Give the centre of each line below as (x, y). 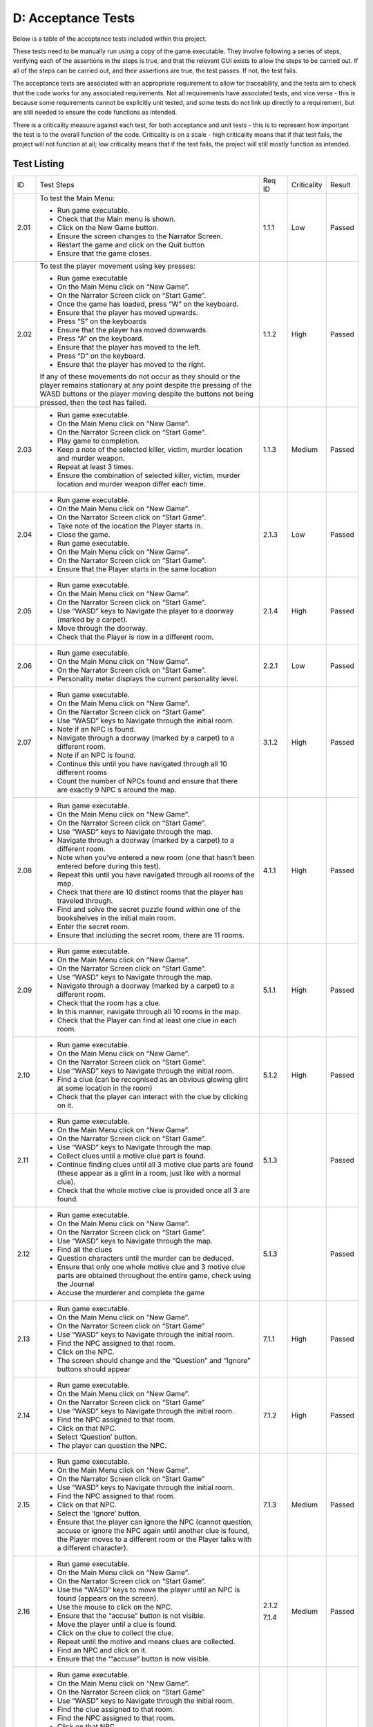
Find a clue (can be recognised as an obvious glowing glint (153, 1080)
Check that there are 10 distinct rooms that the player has (150, 893)
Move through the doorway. (102, 629)
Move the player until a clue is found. (117, 1625)
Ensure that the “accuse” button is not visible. (131, 1616)
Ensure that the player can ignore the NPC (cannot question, (155, 1522)
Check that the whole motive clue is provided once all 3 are (153, 1190)
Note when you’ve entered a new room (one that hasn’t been (156, 858)
